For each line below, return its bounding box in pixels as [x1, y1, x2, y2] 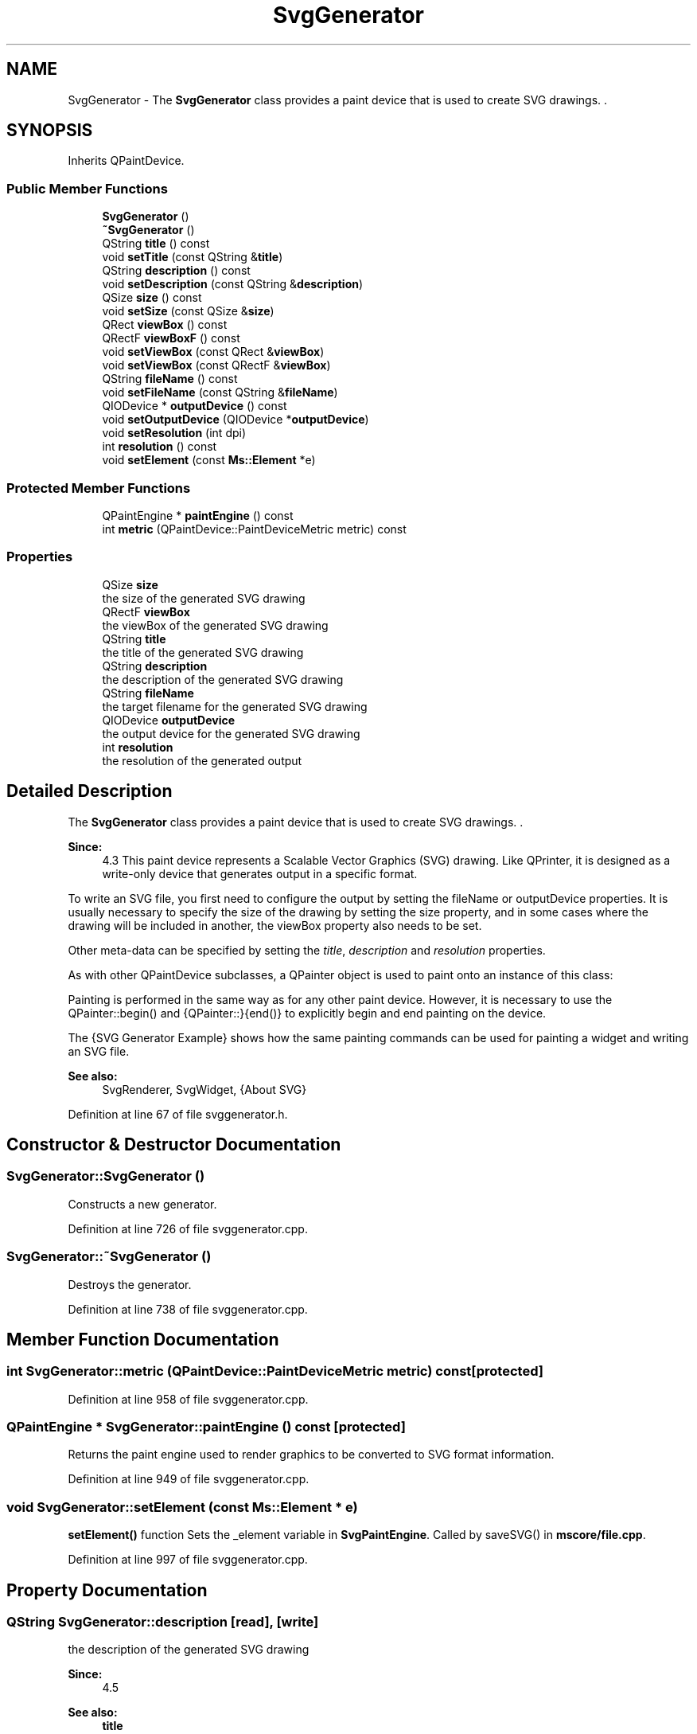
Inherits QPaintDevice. [68, 154, 185, 168]
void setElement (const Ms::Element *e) [102, 453, 316, 467]
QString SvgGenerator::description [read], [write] [6, 1614, 319, 1631]
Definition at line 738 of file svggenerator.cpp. [68, 1302, 308, 1316]
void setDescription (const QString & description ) [102, 277, 364, 291]
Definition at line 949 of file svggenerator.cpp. [68, 1472, 310, 1486]
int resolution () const [102, 439, 217, 454]
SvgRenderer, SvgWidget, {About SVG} [102, 1082, 307, 1096]
